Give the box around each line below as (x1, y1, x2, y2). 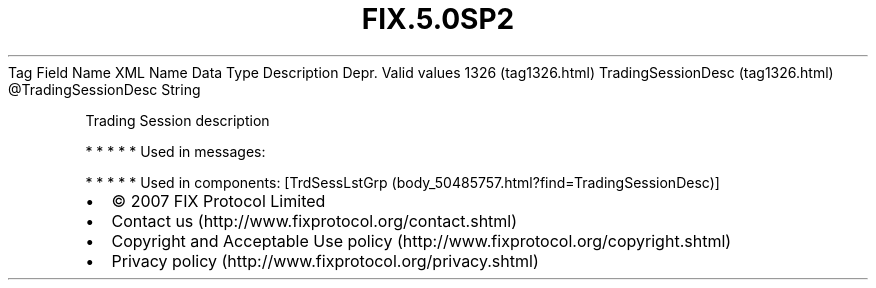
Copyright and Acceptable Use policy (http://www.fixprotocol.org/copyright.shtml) (111, 230, 732, 251)
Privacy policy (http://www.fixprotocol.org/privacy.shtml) (111, 250, 539, 271)
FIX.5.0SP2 (361, 2, 515, 36)
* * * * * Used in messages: (85, 142, 266, 160)
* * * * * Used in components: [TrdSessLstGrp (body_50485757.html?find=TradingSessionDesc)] (85, 173, 720, 191)
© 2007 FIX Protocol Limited (111, 190, 326, 211)
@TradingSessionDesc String (8, 80, 201, 98)
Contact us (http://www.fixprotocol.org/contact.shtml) (111, 210, 518, 231)
